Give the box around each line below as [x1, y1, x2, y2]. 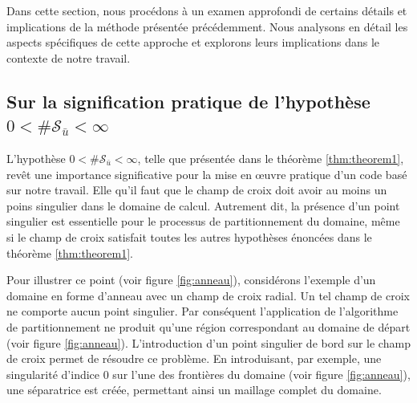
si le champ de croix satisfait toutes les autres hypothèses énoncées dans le [6, 228, 372, 245]
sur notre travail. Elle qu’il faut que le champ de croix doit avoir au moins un [6, 181, 387, 198]
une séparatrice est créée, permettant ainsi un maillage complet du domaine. [6, 381, 382, 398]
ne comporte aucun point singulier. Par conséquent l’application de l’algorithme [6, 303, 399, 320]
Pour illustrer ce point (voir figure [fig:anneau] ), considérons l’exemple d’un [6, 271, 376, 288]
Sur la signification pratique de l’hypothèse [6, 88, 370, 113]
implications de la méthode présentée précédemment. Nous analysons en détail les [6, 18, 408, 35]
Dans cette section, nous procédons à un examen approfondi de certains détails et [6, 2, 407, 18]
